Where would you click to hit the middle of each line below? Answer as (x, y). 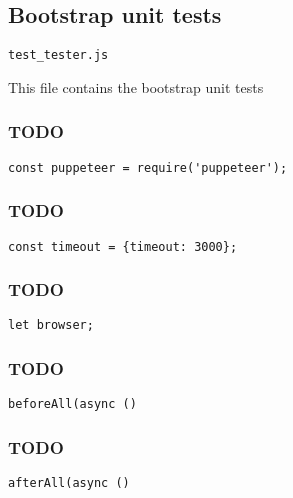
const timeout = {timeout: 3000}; (123, 246)
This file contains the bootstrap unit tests (136, 86)
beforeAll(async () (72, 404)
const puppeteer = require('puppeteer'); (148, 167)
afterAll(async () (69, 483)
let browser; (51, 325)
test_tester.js (58, 55)
